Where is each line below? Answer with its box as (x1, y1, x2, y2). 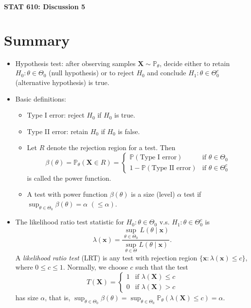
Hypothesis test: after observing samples (15, 58, 136, 68)
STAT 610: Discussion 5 (4, 1, 86, 11)
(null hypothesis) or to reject (49, 68, 134, 78)
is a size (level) (131, 189, 175, 199)
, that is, (45, 292, 71, 302)
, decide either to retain (160, 58, 230, 68)
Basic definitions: (15, 93, 66, 103)
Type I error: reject (27, 110, 85, 120)
